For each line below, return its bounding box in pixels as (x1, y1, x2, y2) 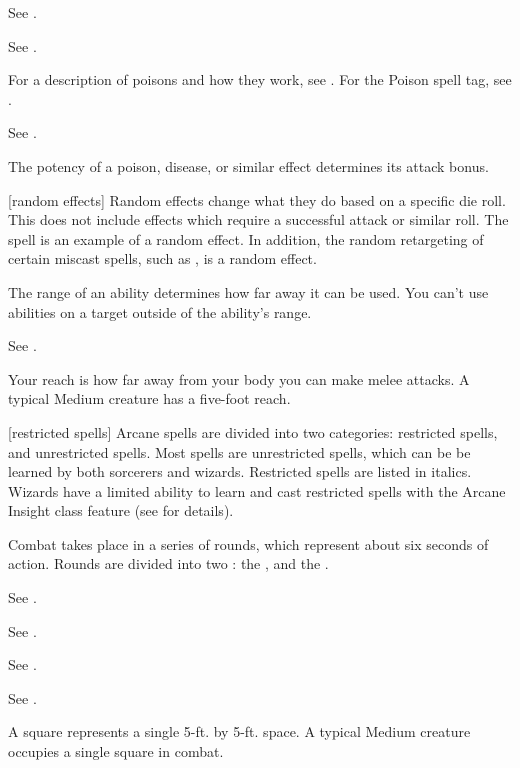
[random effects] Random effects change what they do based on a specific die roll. (8, 189, 506, 210)
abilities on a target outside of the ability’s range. (8, 301, 312, 322)
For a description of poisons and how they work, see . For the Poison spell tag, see (8, 69, 512, 90)
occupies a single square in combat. (8, 741, 224, 762)
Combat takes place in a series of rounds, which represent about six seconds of (8, 533, 489, 554)
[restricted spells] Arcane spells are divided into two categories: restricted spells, (8, 421, 498, 442)
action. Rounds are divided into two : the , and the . (8, 553, 329, 574)
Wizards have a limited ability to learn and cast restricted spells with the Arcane (8, 480, 506, 501)
